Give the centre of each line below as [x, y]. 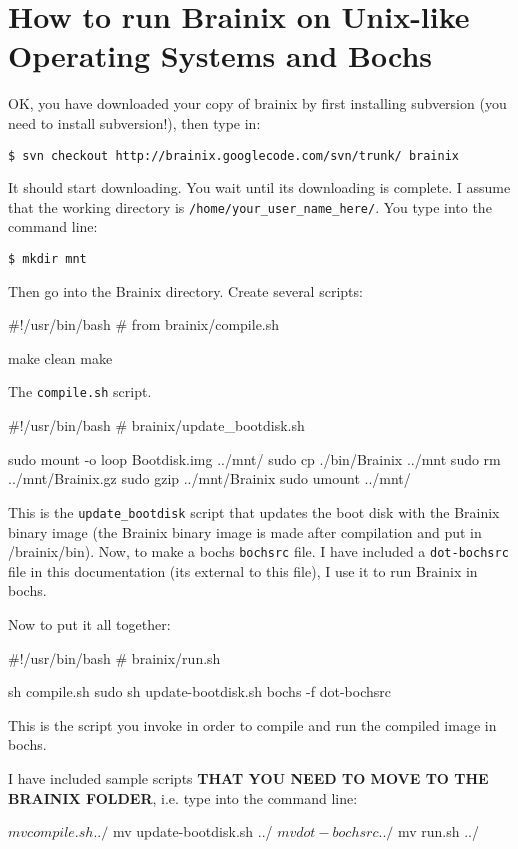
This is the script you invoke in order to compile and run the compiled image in [252, 724]
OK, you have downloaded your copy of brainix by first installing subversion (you [257, 103]
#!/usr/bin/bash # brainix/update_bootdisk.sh [156, 425]
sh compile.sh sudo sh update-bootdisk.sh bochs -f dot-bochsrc [199, 691]
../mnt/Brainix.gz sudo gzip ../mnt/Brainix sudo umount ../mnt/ [209, 478]
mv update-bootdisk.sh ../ [192, 831]
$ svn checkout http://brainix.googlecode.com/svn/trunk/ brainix [234, 155]
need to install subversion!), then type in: [134, 122]
